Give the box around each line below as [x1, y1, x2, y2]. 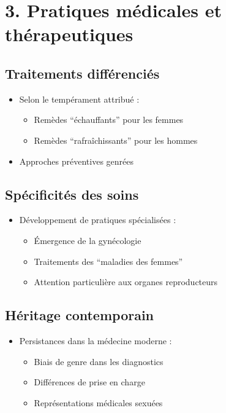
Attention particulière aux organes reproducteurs [34, 275, 218, 288]
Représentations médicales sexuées [34, 396, 163, 409]
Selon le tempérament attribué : [19, 92, 140, 105]
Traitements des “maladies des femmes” [34, 254, 183, 267]
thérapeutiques [5, 22, 134, 47]
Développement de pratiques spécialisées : [19, 213, 176, 226]
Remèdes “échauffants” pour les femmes [34, 113, 184, 126]
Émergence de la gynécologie [34, 234, 141, 246]
